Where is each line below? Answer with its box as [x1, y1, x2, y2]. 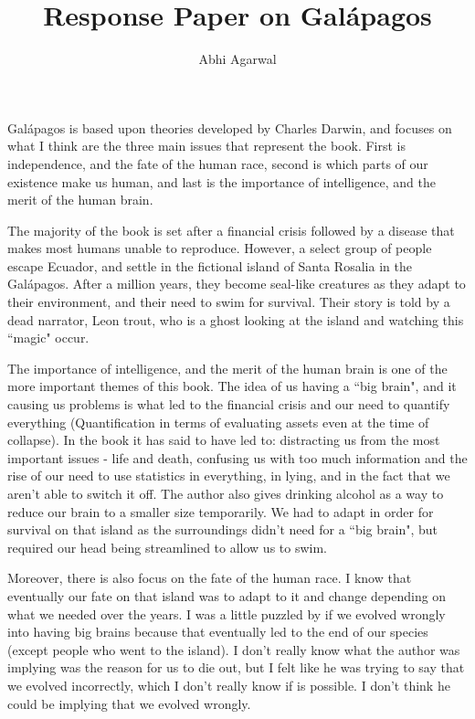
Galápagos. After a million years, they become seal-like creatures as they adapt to [7, 274, 466, 293]
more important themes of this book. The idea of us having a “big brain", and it [7, 376, 457, 396]
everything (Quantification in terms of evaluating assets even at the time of [7, 412, 429, 431]
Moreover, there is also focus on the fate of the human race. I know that [7, 568, 412, 587]
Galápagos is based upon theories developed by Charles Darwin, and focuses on [7, 118, 452, 137]
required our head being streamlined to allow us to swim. [7, 537, 327, 556]
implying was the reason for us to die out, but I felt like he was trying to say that [7, 658, 465, 677]
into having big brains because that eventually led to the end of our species [7, 622, 428, 641]
